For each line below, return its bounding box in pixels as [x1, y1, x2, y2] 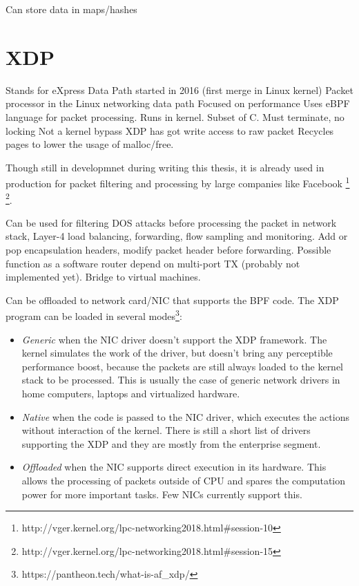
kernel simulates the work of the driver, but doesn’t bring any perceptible [21, 346, 333, 360]
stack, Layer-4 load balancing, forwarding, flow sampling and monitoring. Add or [6, 229, 348, 243]
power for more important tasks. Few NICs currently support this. [21, 486, 302, 501]
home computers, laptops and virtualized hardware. [21, 386, 240, 400]
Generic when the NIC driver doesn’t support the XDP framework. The [21, 332, 327, 346]
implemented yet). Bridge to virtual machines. [6, 270, 201, 284]
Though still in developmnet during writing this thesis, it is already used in [6, 160, 324, 174]
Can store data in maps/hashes [6, 2, 137, 16]
